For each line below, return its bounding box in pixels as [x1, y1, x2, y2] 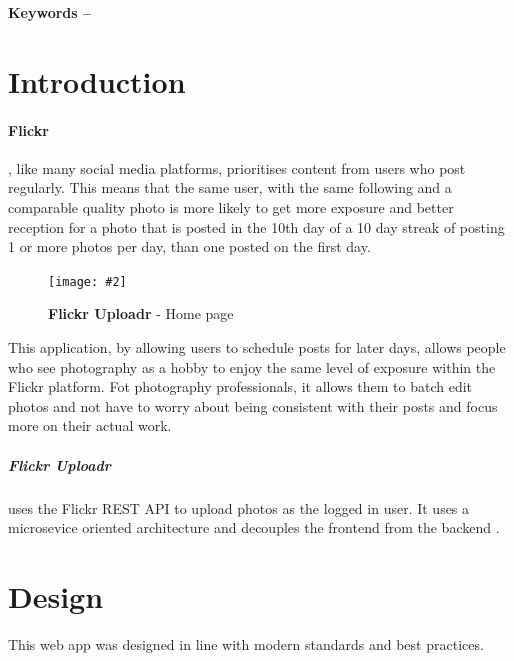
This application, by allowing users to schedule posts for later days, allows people [8, 336, 506, 357]
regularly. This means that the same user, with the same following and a [8, 177, 452, 198]
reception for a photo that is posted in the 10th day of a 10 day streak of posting [8, 216, 505, 237]
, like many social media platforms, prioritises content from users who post [8, 157, 466, 178]
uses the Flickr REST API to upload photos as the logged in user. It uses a [8, 497, 470, 518]
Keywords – [8, 2, 92, 22]
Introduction [8, 60, 186, 101]
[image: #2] [48, 274, 127, 289]
